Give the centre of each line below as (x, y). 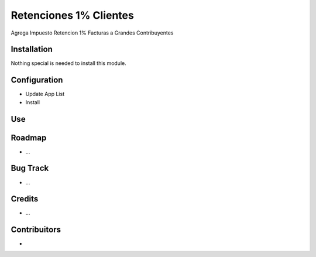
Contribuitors (36, 230)
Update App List (45, 94)
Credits (25, 199)
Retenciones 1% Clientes (72, 15)
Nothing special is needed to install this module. (68, 63)
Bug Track (30, 168)
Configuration (37, 80)
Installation (32, 49)
